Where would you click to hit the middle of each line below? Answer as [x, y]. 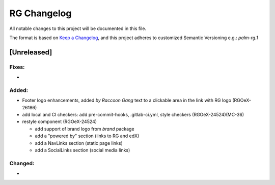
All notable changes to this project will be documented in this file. [78, 28]
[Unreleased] [31, 52]
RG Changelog [40, 13]
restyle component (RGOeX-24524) [59, 121]
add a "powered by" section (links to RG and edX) [87, 136]
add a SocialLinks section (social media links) [82, 150]
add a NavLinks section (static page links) [79, 143]
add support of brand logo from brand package [85, 129]
